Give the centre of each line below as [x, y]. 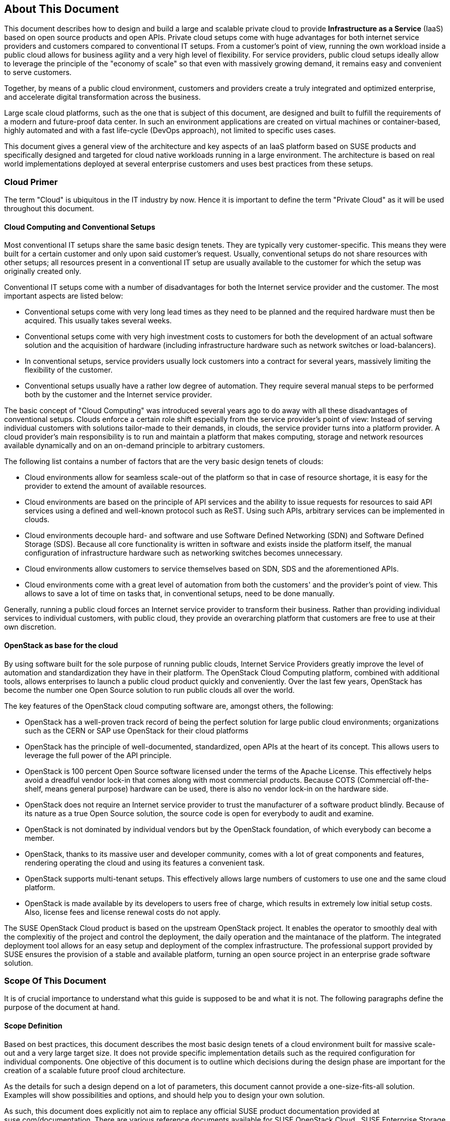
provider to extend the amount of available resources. [115, 486]
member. [40, 838]
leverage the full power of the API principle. [98, 755]
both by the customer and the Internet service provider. [119, 395]
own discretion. [30, 627]
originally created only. [43, 271]
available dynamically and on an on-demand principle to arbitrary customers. [134, 446]
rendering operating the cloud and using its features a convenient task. [145, 862]
